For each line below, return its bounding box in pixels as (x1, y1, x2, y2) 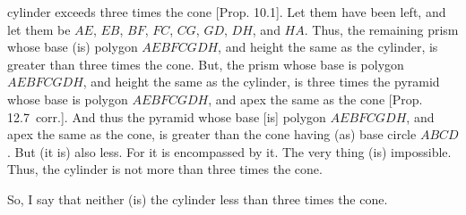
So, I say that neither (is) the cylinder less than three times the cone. (7, 189, 388, 208)
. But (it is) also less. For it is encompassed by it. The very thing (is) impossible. (7, 142, 452, 161)
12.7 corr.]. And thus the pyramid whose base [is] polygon (7, 107, 326, 126)
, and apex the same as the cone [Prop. (208, 89, 423, 108)
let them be (7, 20, 71, 38)
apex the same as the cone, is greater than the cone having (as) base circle (7, 125, 417, 144)
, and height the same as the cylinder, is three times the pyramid (82, 72, 440, 91)
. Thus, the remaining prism (304, 20, 459, 38)
